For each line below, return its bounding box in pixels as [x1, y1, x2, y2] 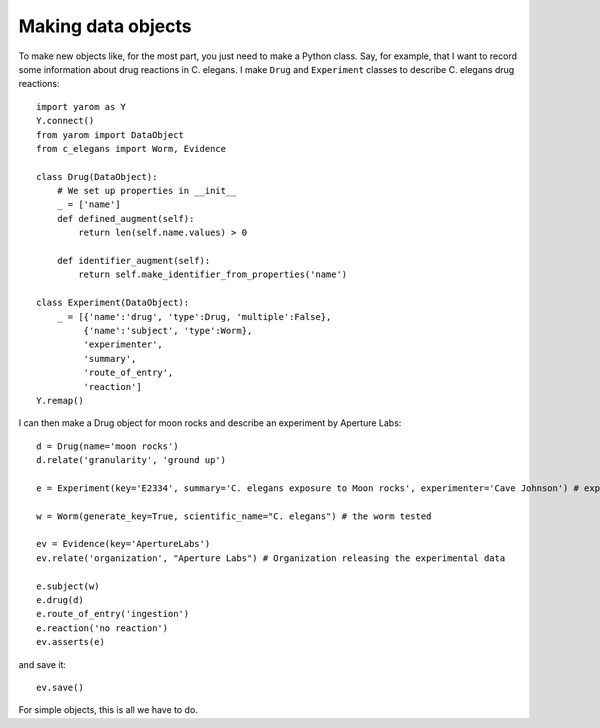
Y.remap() [36, 395, 84, 406]
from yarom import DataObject [36, 129, 185, 140]
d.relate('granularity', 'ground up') [36, 455, 227, 466]
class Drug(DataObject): [36, 171, 158, 182]
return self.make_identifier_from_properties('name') [78, 269, 348, 280]
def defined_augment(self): [56, 213, 195, 224]
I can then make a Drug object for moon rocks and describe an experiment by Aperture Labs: [18, 417, 402, 429]
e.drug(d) [36, 595, 84, 605]
